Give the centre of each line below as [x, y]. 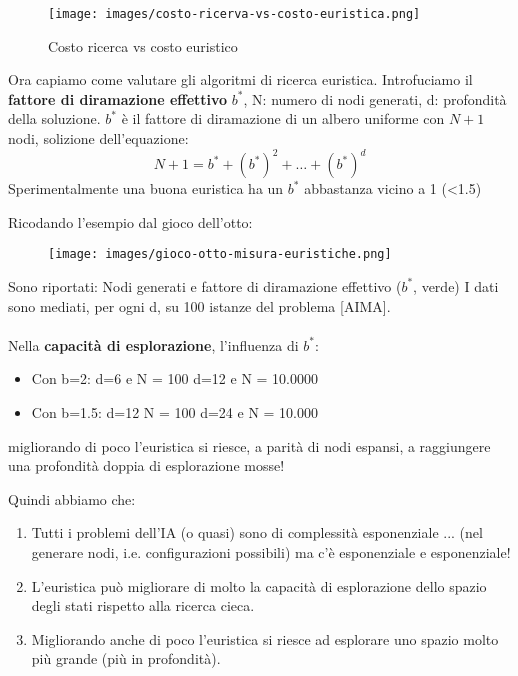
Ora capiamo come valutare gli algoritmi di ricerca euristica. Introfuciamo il [240, 79]
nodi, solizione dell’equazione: [98, 138]
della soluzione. [54, 118]
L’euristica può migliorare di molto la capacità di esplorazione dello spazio [259, 585]
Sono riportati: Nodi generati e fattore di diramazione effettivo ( [205, 285]
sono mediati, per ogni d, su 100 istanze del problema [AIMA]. [199, 305]
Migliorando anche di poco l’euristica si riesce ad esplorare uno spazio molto [265, 638]
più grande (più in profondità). [126, 658]
